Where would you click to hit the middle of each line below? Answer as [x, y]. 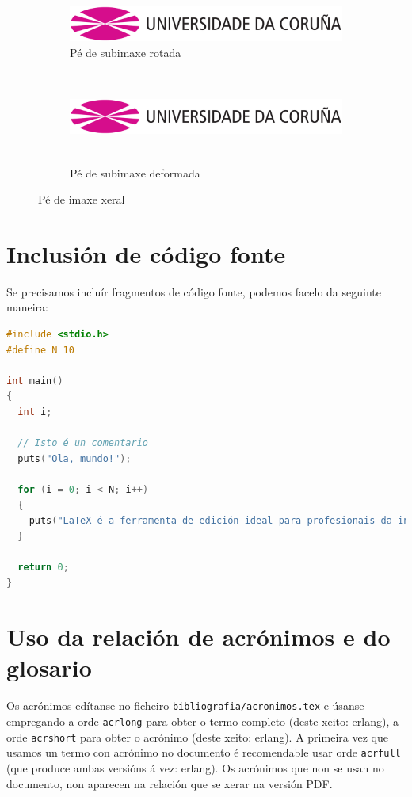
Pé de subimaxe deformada [135, 172]
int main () [35, 381]
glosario [49, 667]
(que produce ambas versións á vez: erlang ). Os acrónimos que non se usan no [195, 768]
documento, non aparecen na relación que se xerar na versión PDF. [170, 783]
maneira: [27, 307]
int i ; [35, 412]
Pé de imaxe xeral [82, 199]
